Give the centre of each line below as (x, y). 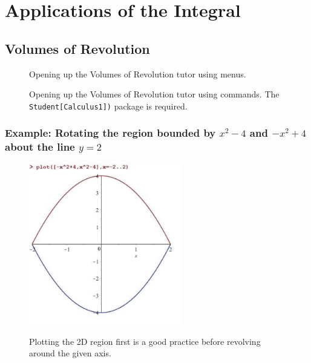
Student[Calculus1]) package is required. (108, 106)
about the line (40, 147)
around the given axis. (70, 353)
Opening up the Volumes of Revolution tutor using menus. (138, 74)
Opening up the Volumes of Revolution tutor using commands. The (154, 94)
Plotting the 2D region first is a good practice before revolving (145, 341)
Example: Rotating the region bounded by (110, 133)
